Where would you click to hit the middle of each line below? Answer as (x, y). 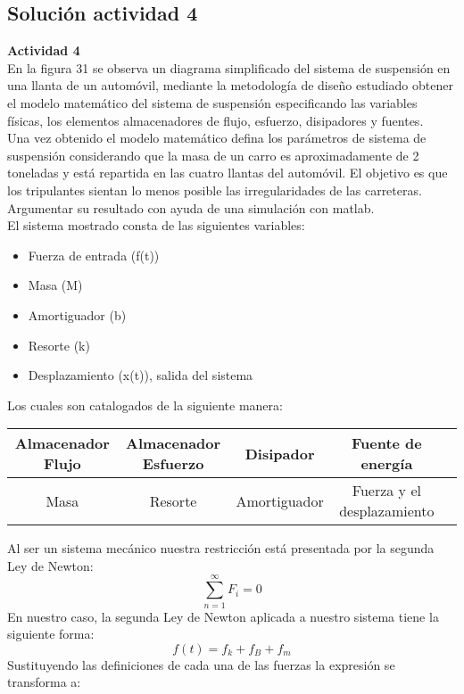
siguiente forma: (51, 634)
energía (387, 464)
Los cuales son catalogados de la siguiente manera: (145, 405)
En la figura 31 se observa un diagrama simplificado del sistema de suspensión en (229, 67)
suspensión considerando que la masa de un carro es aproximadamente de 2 (213, 155)
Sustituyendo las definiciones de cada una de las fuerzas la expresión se (201, 664)
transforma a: (44, 682)
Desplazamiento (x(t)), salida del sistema (141, 375)
